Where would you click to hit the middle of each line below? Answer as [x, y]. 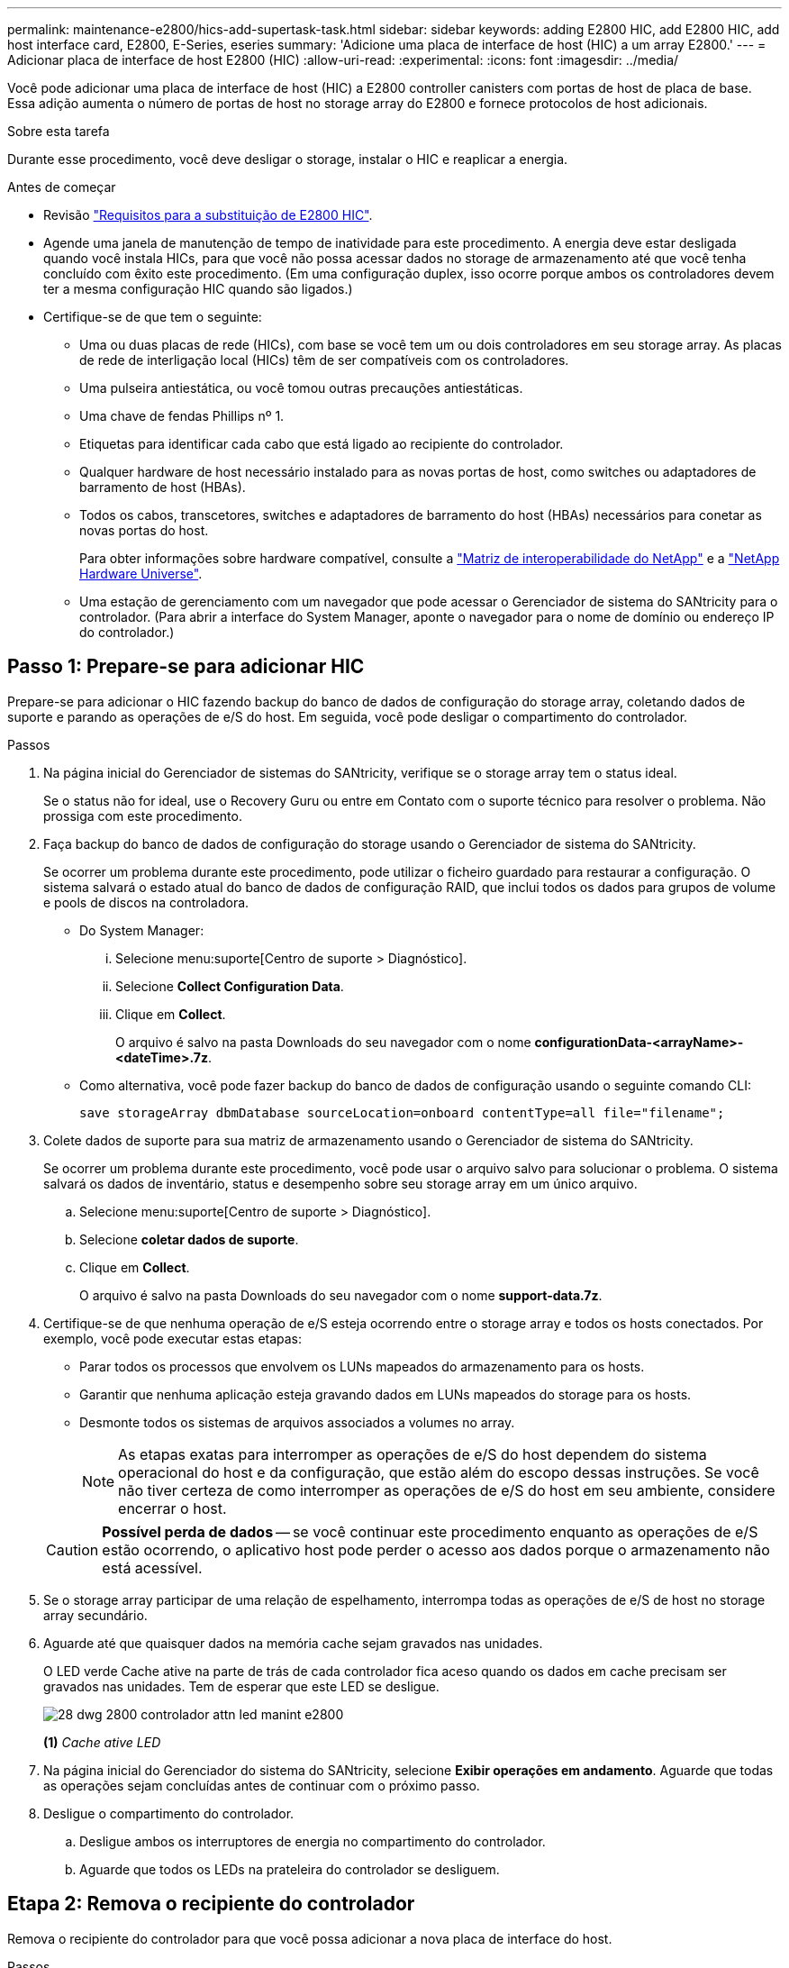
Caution [73, 1549]
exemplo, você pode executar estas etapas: [173, 1338]
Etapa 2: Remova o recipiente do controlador [211, 1904]
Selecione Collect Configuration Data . [230, 986]
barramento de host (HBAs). [163, 487]
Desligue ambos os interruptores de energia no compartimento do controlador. [313, 1841]
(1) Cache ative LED [102, 1742]
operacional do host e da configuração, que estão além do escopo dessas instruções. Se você [439, 1472]
